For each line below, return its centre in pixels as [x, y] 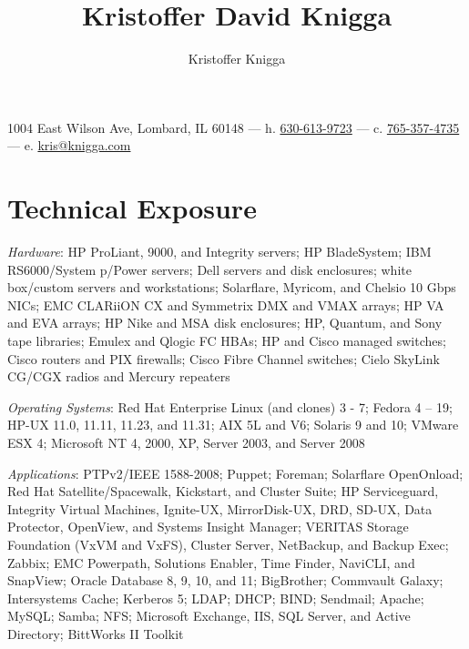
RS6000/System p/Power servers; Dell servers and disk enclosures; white [209, 269]
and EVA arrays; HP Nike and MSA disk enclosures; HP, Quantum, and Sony [225, 323]
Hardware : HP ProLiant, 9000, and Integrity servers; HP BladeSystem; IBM [219, 252]
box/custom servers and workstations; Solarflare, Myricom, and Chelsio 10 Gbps [232, 287]
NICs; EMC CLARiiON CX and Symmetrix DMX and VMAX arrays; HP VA [226, 304]
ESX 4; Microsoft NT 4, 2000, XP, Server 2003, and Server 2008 [186, 442]
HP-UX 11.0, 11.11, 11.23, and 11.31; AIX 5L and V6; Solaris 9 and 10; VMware [233, 425]
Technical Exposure [132, 208]
